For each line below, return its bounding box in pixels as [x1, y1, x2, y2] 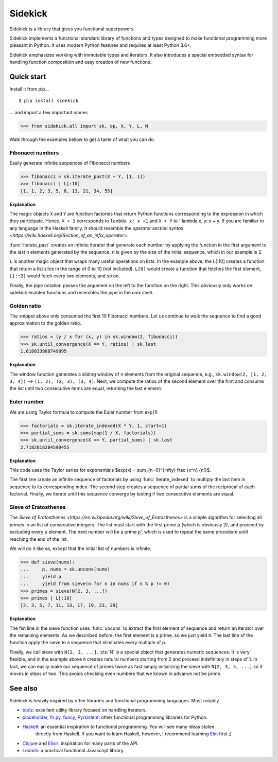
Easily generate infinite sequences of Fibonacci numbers [9, 160, 130, 166]
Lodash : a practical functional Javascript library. [22, 748, 125, 754]
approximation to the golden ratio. [9, 320, 82, 326]
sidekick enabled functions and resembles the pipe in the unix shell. [9, 289, 154, 295]
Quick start [9, 72, 46, 81]
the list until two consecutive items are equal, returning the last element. [9, 385, 162, 392]
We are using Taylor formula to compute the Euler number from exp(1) [9, 409, 158, 415]
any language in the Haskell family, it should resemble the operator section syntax [9, 225, 184, 231]
